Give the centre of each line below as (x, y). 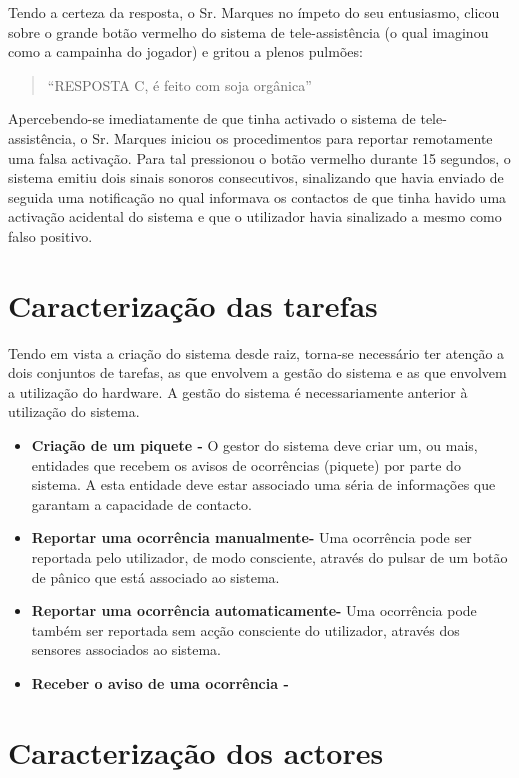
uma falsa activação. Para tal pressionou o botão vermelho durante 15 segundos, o (259, 157)
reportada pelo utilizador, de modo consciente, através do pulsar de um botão (269, 557)
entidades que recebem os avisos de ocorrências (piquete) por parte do (246, 464)
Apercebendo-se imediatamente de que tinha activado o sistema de (212, 118)
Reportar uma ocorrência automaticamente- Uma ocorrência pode (254, 610)
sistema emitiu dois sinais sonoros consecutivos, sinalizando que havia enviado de (256, 177)
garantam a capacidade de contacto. (141, 503)
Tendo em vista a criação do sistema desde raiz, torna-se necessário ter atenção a (256, 352)
